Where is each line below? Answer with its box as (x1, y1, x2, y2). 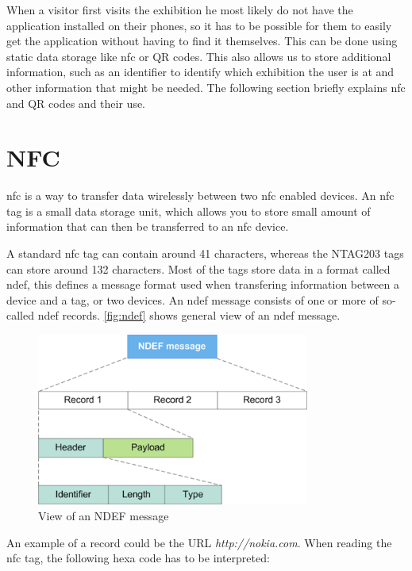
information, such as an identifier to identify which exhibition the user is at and (6, 63, 395, 80)
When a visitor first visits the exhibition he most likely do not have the (6, 2, 353, 17)
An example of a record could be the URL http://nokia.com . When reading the (6, 534, 392, 550)
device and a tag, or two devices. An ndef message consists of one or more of (6, 291, 379, 308)
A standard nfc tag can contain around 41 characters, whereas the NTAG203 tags (6, 245, 404, 262)
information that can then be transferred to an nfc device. (6, 218, 289, 235)
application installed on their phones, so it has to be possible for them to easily (6, 17, 392, 33)
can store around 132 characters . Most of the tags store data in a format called (6, 260, 391, 277)
